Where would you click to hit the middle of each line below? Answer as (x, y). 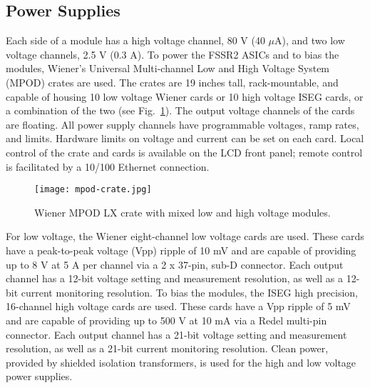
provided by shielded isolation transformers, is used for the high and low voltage (181, 362)
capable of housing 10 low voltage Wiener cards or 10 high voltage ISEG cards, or (185, 96)
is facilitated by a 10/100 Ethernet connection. (108, 166)
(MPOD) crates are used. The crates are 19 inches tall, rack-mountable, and (172, 82)
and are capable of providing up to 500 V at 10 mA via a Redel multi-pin (166, 320)
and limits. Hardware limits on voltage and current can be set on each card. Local (185, 138)
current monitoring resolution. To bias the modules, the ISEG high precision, (189, 292)
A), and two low (310, 40)
